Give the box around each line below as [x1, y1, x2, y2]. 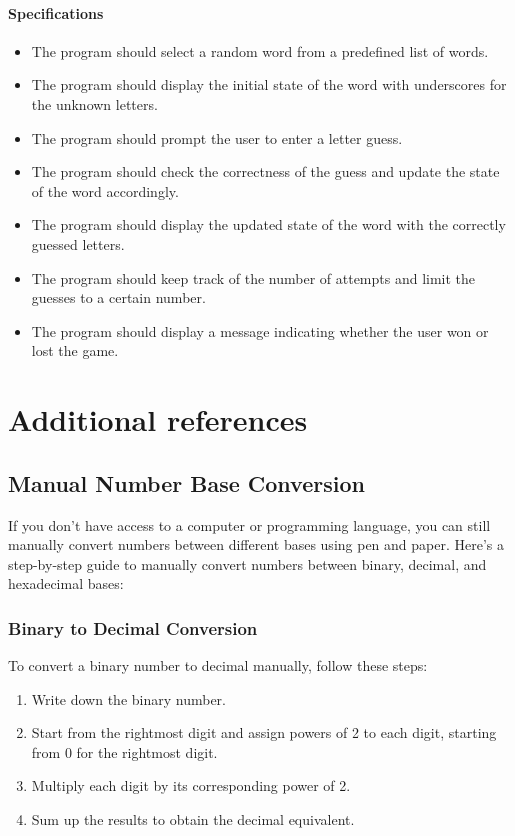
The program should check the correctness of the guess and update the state [31, 161, 500, 182]
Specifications [8, 2, 104, 23]
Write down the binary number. [31, 688, 227, 709]
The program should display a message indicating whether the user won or [31, 320, 489, 341]
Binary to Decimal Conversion [8, 615, 258, 640]
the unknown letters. [31, 93, 158, 114]
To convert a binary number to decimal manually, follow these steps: [8, 655, 428, 676]
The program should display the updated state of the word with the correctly [31, 214, 506, 235]
